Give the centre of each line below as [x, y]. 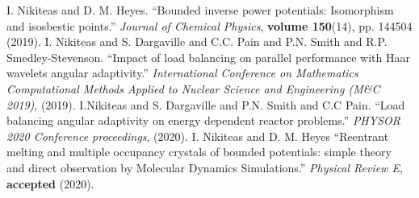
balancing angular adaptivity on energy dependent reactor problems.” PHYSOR [203, 120]
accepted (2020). [50, 183]
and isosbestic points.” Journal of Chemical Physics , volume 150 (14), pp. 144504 [209, 25]
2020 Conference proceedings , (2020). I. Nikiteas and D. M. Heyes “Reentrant [198, 136]
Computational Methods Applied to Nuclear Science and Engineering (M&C [193, 88]
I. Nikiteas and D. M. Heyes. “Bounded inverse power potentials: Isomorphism [200, 10]
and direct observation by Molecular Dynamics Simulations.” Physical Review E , [205, 167]
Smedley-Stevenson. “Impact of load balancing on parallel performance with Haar [208, 57]
